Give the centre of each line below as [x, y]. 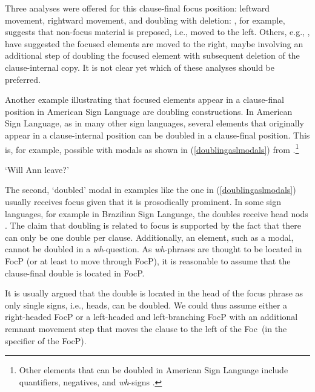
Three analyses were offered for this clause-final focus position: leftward [137, 8]
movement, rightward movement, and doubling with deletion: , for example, [145, 20]
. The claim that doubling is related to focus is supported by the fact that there [153, 225]
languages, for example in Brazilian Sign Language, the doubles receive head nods [157, 213]
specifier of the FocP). [46, 340]
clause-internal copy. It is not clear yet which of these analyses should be [140, 67]
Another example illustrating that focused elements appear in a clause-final [144, 100]
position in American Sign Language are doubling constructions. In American [149, 111]
